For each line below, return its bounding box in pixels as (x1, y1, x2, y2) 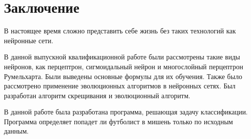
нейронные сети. (4, 35, 53, 45)
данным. (4, 126, 29, 136)
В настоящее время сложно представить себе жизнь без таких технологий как (4, 26, 236, 36)
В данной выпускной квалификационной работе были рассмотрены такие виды (4, 52, 240, 62)
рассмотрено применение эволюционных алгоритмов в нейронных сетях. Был (4, 81, 236, 91)
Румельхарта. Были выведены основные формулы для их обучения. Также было (4, 71, 242, 81)
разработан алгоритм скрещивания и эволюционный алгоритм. (4, 90, 191, 100)
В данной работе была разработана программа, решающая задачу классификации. (4, 107, 248, 117)
